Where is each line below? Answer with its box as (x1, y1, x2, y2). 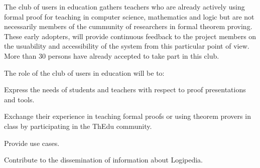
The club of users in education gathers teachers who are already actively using (4, 2, 245, 12)
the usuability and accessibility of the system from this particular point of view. (4, 41, 249, 51)
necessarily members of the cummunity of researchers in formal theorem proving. (4, 21, 252, 32)
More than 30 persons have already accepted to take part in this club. (4, 50, 219, 61)
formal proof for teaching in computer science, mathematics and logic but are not (4, 11, 254, 22)
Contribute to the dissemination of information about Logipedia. (4, 154, 203, 165)
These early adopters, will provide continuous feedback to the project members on (4, 31, 256, 41)
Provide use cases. (4, 137, 60, 148)
